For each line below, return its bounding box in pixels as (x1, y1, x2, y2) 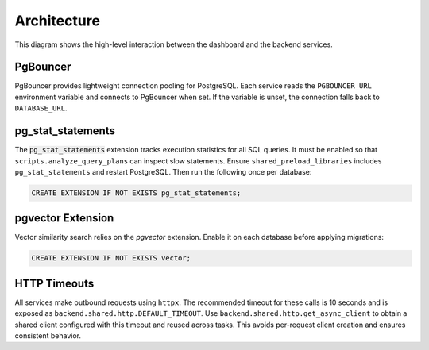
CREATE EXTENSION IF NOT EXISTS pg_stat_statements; (31, 188, 242, 198)
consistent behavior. (14, 331, 81, 340)
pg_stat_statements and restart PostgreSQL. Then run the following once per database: (14, 167, 312, 176)
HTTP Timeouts (14, 276, 95, 290)
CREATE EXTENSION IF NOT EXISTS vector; (31, 254, 191, 263)
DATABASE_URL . (14, 103, 68, 113)
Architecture (14, 12, 101, 29)
